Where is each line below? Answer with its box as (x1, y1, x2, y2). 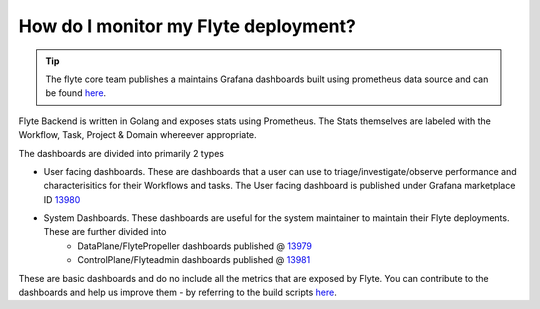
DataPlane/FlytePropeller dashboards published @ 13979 (77, 240, 313, 252)
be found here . (45, 87, 107, 99)
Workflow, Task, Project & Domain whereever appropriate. (18, 129, 257, 141)
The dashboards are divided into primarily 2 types (18, 147, 225, 159)
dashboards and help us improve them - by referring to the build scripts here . (18, 286, 337, 299)
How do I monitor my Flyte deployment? (18, 15, 357, 37)
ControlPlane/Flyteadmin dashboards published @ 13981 (77, 254, 311, 266)
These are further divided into (43, 226, 167, 238)
